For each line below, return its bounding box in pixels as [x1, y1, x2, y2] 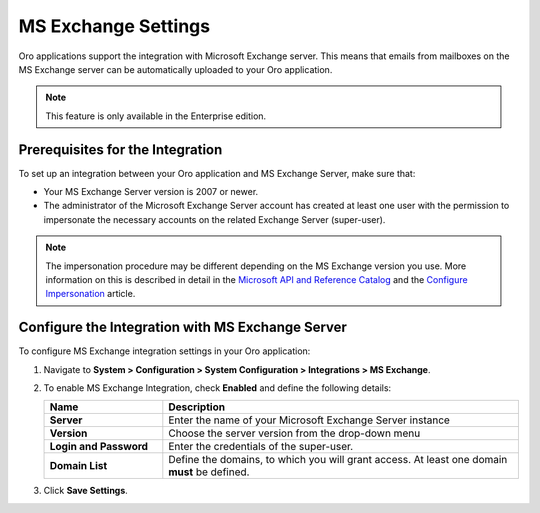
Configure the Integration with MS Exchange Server [18, 319, 347, 336]
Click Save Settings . [43, 485, 129, 497]
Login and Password [49, 440, 149, 454]
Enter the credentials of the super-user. [168, 440, 354, 454]
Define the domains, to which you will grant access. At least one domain [168, 453, 508, 467]
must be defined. [168, 465, 250, 479]
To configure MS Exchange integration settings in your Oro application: [18, 345, 311, 357]
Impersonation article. [45, 288, 136, 300]
